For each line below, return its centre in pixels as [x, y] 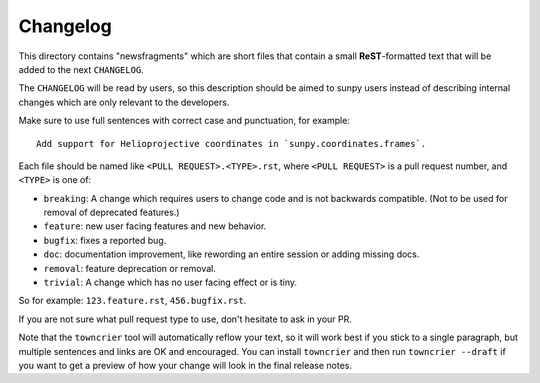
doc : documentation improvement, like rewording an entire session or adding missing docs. [231, 254]
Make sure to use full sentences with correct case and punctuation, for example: [184, 121]
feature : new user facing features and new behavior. [155, 226]
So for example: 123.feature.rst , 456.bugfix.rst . [132, 301]
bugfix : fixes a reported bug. [105, 240]
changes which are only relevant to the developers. [124, 102]
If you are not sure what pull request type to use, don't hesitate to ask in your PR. [185, 319]
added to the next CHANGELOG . [81, 69]
